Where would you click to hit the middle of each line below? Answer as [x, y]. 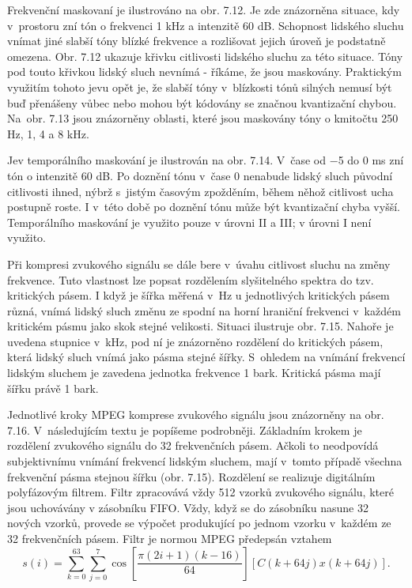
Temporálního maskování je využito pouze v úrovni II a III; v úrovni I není [189, 222]
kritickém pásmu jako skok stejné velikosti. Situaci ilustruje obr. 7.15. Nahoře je [200, 326]
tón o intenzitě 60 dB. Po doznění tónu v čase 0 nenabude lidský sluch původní [200, 175]
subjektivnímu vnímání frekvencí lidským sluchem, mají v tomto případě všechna [205, 461]
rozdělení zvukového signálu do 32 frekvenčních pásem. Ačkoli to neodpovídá [193, 445]
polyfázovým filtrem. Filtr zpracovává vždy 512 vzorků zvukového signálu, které [200, 492]
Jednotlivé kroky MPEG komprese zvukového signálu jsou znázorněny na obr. [196, 415]
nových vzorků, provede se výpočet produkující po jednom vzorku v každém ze [199, 523]
